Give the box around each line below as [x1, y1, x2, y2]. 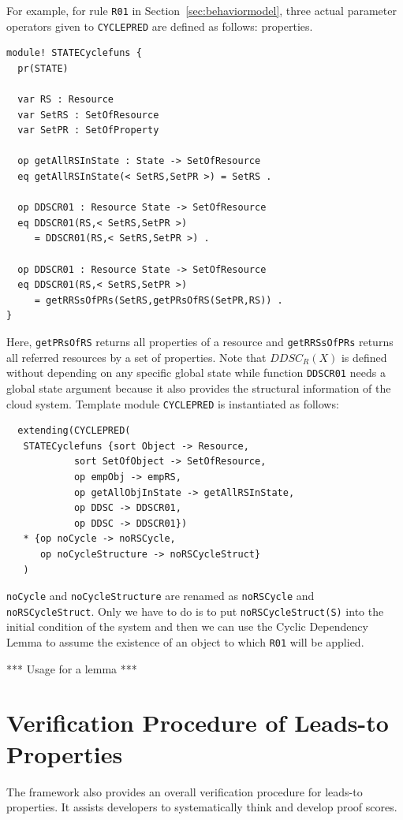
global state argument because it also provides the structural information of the [6, 379, 391, 396]
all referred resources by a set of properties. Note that [6, 348, 267, 365]
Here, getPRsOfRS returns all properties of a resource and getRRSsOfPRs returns [6, 334, 394, 349]
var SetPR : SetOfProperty [17, 125, 159, 136]
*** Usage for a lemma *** [6, 660, 137, 676]
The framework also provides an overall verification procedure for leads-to [6, 783, 363, 799]
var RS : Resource [17, 94, 114, 106]
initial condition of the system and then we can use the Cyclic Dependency [6, 618, 368, 635]
